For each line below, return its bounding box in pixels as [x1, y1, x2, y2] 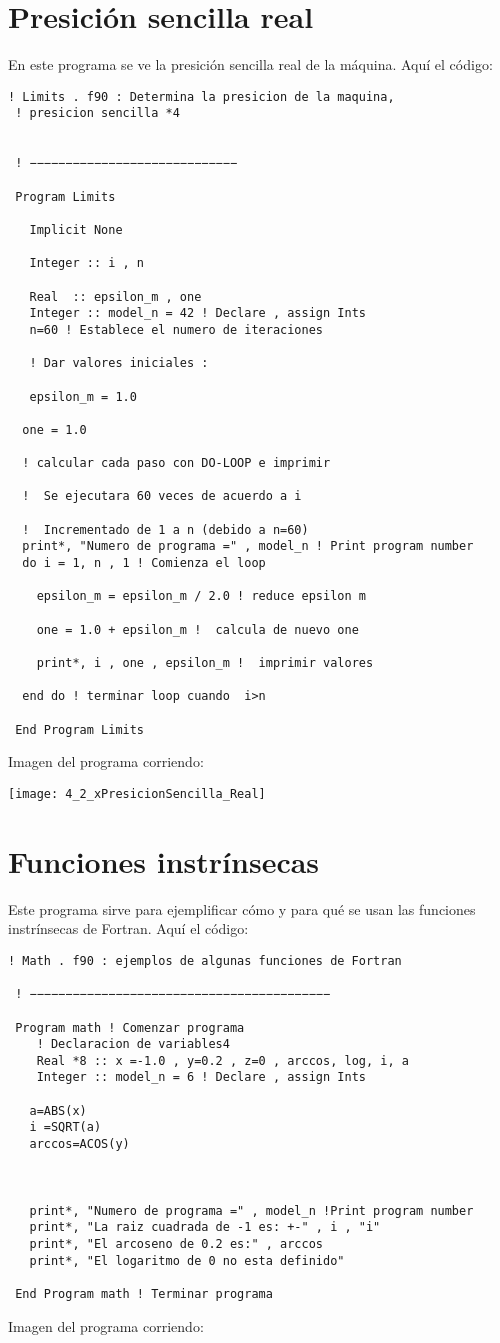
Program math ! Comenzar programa [15, 1020, 245, 1035]
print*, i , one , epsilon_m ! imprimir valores [36, 656, 374, 671]
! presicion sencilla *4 [15, 106, 180, 121]
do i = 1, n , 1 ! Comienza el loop [22, 556, 266, 571]
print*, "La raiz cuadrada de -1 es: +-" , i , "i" [29, 1220, 381, 1235]
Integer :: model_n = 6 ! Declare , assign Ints [36, 1070, 366, 1085]
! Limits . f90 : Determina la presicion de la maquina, [8, 89, 395, 104]
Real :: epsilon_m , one [29, 289, 202, 304]
